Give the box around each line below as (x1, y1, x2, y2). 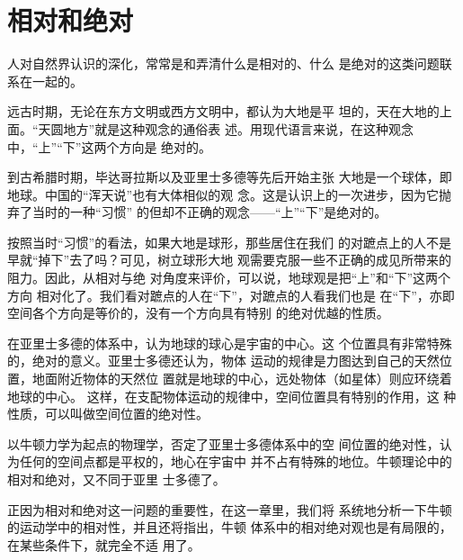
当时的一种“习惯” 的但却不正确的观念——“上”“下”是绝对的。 (31, 203, 387, 221)
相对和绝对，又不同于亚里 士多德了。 (7, 470, 226, 488)
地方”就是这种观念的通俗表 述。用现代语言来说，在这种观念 (63, 119, 414, 138)
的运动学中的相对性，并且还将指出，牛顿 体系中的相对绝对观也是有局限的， (7, 518, 452, 537)
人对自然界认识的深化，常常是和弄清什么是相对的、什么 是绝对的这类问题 (7, 54, 440, 73)
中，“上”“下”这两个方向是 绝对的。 (7, 137, 212, 156)
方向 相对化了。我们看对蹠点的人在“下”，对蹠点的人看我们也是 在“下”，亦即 (7, 285, 455, 304)
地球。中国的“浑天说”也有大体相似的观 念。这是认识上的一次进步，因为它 (7, 185, 439, 203)
